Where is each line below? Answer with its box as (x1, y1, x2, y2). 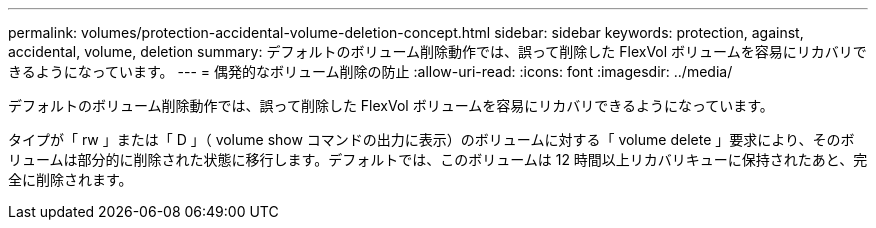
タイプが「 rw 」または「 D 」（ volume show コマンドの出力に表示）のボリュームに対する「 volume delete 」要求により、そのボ (8, 131, 855, 148)
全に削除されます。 (8, 171, 133, 188)
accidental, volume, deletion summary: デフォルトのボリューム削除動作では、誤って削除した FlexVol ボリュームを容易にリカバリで (8, 43, 867, 60)
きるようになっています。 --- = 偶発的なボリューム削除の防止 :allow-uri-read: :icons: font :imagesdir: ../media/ (8, 63, 733, 80)
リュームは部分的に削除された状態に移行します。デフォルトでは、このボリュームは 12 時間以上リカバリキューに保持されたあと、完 (8, 151, 868, 168)
